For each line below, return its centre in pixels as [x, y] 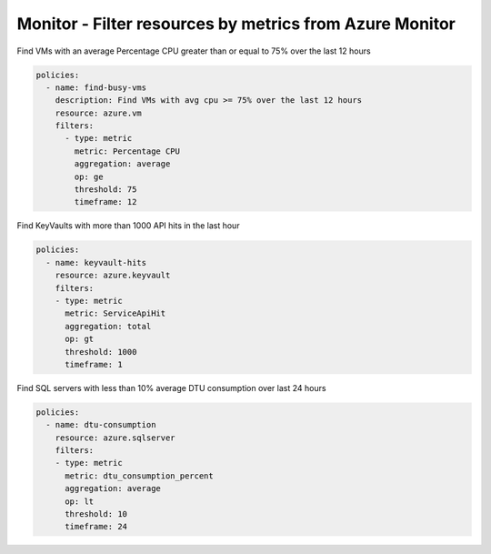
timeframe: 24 [96, 527]
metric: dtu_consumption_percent [139, 476]
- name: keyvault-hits [96, 262]
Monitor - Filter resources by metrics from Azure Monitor [236, 24]
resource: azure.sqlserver [115, 438]
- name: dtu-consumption [101, 425]
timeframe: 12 [105, 202]
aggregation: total [108, 326]
